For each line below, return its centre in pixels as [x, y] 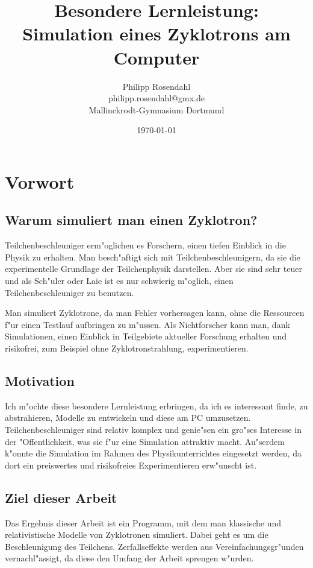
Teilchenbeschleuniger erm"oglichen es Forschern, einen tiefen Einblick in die [145, 245]
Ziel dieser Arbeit [61, 497]
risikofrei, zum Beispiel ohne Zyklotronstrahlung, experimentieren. [127, 348]
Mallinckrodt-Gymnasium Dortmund [156, 109]
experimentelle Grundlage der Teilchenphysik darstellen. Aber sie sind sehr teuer [153, 269]
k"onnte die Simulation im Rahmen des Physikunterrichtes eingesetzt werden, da [153, 453]
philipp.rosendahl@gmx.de [156, 98]
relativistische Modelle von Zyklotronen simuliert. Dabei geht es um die [137, 535]
